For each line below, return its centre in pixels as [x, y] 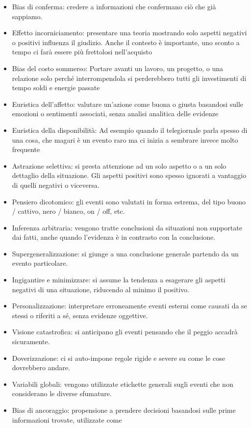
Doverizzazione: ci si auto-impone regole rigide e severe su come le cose [118, 358]
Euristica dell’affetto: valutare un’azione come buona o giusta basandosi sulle [128, 104]
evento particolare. [40, 263]
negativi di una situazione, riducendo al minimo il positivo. [100, 289]
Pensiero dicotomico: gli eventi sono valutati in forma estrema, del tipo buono [129, 201]
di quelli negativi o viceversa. [56, 185]
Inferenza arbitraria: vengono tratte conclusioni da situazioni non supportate [127, 227]
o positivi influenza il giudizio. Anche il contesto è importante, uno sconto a [126, 42]
